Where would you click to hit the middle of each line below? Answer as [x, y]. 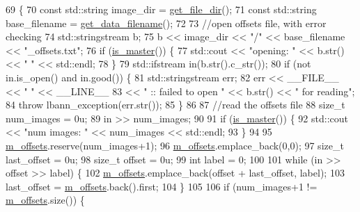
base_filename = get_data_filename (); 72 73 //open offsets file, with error [166, 23]
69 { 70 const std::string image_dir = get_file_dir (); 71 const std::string [161, 9]
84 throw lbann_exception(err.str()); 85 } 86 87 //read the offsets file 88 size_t [175, 105]
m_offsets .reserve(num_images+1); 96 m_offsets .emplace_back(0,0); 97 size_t [175, 145]
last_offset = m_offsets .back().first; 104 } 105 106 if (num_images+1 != [162, 186]
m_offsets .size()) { [45, 200]
